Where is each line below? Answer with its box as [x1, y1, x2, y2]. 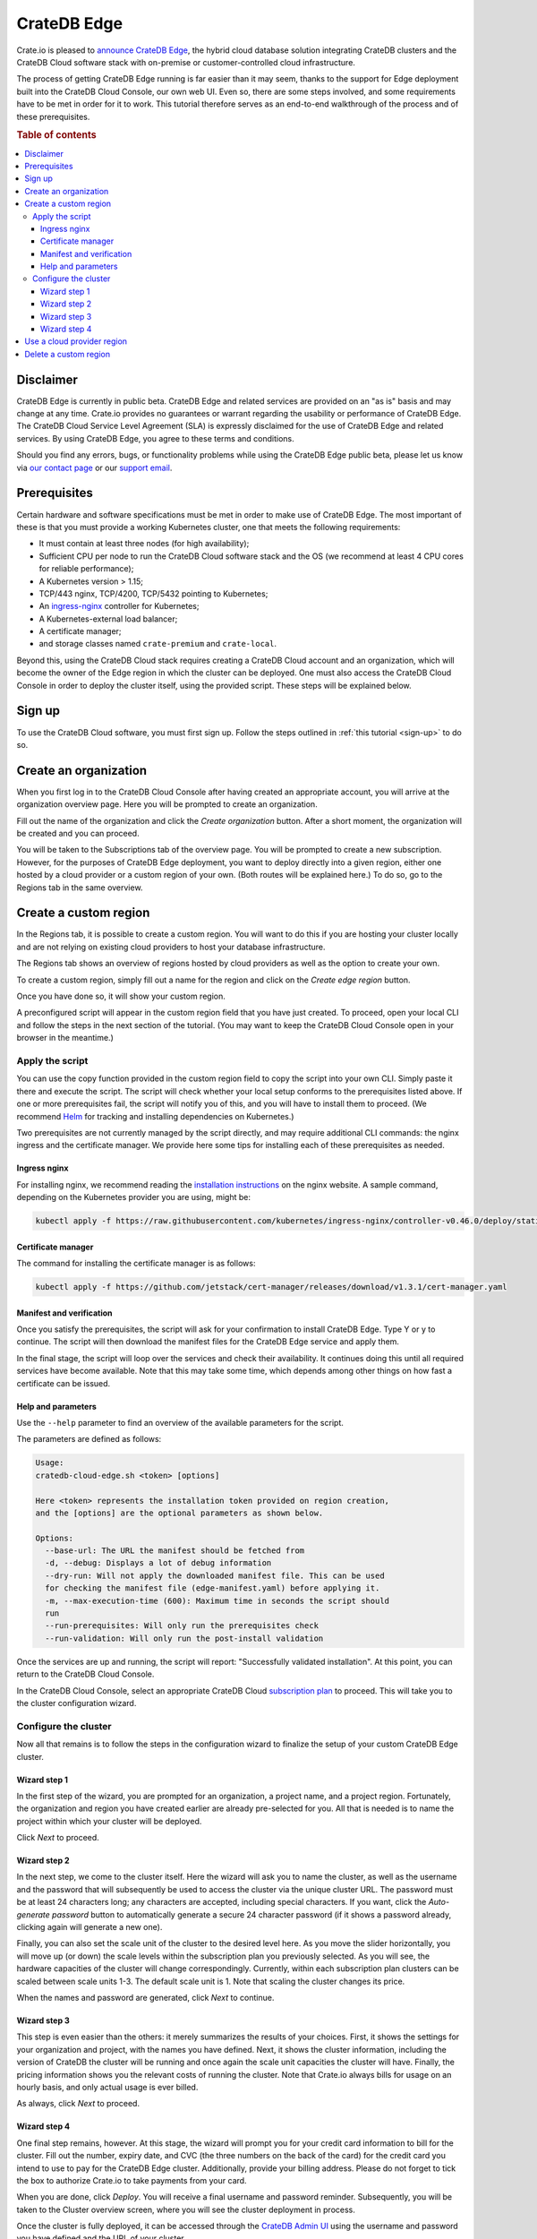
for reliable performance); [38, 563, 134, 574]
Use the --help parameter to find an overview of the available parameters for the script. [16, 1417, 344, 1428]
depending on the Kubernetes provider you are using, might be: [16, 1192, 251, 1203]
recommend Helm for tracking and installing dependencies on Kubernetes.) [16, 1111, 294, 1121]
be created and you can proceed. [16, 828, 140, 839]
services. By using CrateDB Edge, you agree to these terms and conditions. [16, 433, 294, 443]
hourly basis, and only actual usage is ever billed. [16, 2081, 199, 2092]
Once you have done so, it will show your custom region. [16, 991, 226, 1002]
